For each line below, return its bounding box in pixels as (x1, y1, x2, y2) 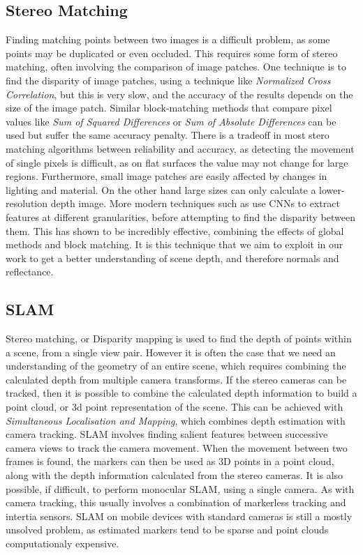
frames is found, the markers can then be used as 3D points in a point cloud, (6, 454, 334, 469)
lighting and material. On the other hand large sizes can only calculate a (6, 182, 316, 197)
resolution (6, 196, 48, 211)
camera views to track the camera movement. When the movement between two (6, 440, 348, 455)
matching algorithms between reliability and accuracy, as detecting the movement (6, 141, 355, 155)
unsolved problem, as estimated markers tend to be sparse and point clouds (6, 522, 329, 537)
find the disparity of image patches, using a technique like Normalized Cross (6, 73, 331, 87)
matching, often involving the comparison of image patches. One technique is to (6, 59, 346, 74)
